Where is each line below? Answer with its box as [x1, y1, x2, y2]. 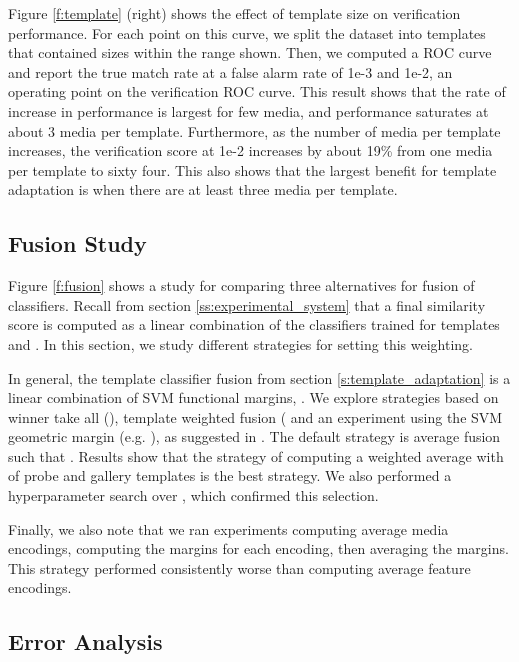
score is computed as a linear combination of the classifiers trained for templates [8, 314, 500, 335]
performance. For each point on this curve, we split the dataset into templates [8, 22, 486, 43]
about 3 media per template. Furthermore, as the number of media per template [8, 120, 501, 141]
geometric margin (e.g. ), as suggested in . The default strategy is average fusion [8, 426, 501, 447]
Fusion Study [8, 228, 147, 259]
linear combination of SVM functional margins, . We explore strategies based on [8, 387, 499, 408]
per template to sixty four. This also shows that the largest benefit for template [8, 159, 497, 180]
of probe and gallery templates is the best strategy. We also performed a [8, 465, 452, 486]
